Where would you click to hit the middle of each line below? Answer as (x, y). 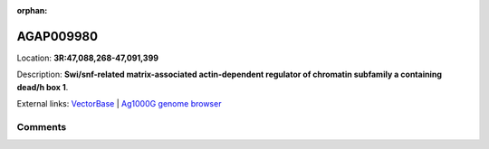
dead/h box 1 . (43, 87)
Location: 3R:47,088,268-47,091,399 (87, 58)
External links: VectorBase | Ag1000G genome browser (119, 104)
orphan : (32, 10)
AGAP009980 (58, 36)
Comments (42, 126)
